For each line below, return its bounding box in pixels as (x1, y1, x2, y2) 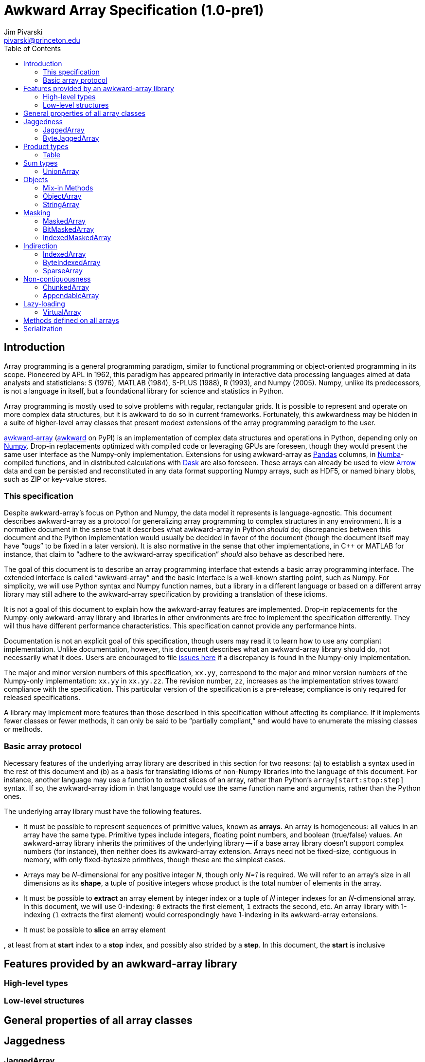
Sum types (23, 158, 58, 167)
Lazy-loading (23, 299, 65, 308)
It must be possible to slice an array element (23, 926, 166, 934)
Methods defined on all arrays (23, 316, 119, 324)
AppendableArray (43, 291, 99, 300)
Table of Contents (4, 44, 61, 53)
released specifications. (4, 693, 80, 702)
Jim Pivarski (4, 27, 43, 36)
